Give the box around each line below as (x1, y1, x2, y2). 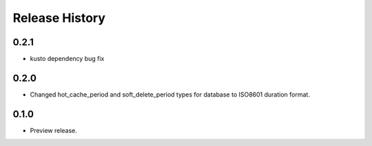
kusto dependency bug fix (30, 55, 105, 63)
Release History (12, 10, 106, 25)
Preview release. (30, 126, 77, 134)
